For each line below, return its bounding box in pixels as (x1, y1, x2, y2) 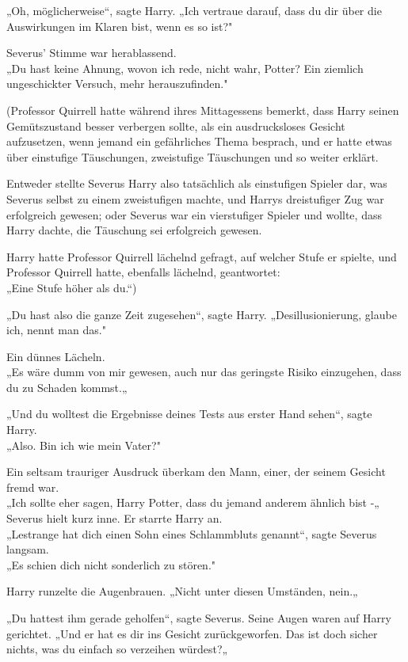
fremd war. (6, 478, 59, 495)
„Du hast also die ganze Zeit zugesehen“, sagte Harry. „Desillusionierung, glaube (6, 306, 397, 322)
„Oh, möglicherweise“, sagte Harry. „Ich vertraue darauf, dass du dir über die (6, 2, 382, 18)
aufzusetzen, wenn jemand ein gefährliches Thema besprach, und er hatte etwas (6, 133, 392, 150)
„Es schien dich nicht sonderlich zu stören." (6, 556, 216, 573)
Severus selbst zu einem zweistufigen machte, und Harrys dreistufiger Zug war (6, 190, 384, 207)
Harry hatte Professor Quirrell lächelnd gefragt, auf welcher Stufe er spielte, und (6, 248, 397, 264)
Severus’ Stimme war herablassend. (6, 44, 177, 61)
